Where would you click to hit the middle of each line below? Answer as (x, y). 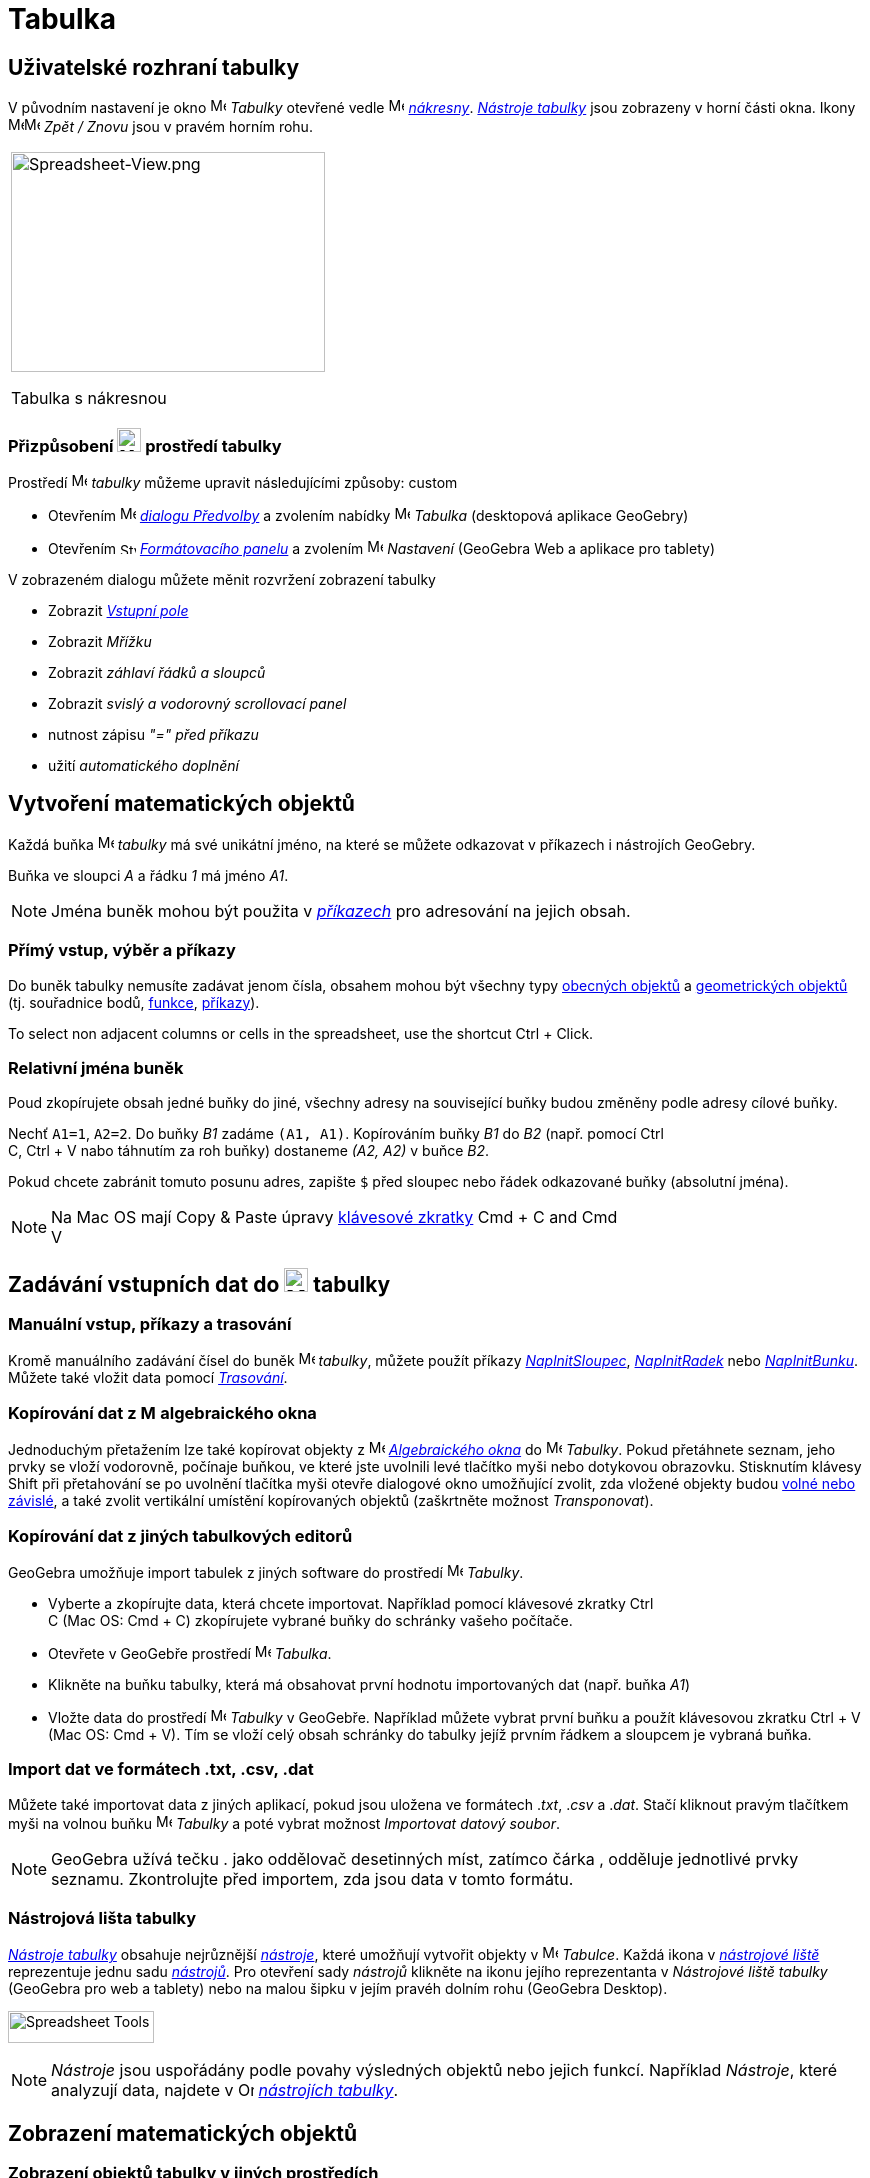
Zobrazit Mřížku (100, 641)
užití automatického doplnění (143, 765)
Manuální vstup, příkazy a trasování (150, 1324)
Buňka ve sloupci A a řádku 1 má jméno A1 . (148, 875)
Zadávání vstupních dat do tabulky (199, 1284)
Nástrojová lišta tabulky (102, 1918)
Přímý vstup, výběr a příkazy (122, 950)
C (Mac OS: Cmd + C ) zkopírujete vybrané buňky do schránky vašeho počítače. (310, 1620)
